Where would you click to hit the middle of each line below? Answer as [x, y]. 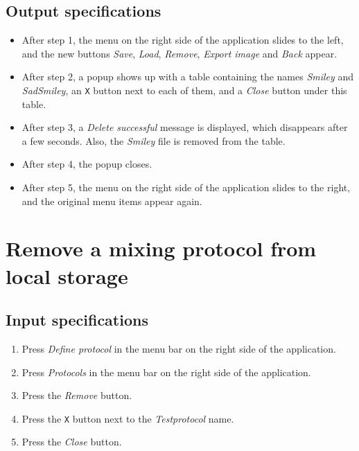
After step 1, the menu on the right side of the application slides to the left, [183, 40]
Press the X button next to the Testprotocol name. [128, 418]
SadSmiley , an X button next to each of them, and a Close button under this [184, 90]
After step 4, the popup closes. [87, 164]
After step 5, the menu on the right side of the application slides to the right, [186, 187]
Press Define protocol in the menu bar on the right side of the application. [179, 348]
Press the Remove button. [77, 395]
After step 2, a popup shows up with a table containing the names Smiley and [188, 77]
